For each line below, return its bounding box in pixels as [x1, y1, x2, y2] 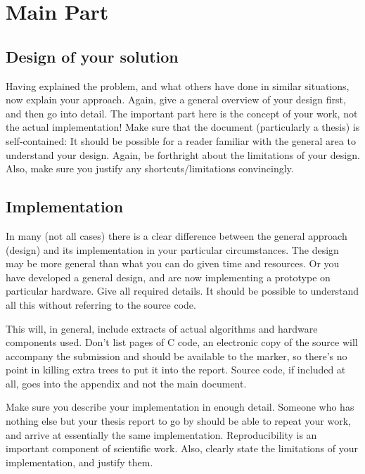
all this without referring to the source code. [6, 297, 196, 312]
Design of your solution [6, 45, 179, 67]
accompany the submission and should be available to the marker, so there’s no [6, 348, 347, 363]
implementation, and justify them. [6, 454, 153, 469]
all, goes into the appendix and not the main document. [6, 376, 247, 390]
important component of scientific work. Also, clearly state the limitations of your [6, 441, 358, 456]
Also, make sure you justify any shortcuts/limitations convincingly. [6, 161, 294, 176]
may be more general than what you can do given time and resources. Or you [6, 256, 340, 271]
